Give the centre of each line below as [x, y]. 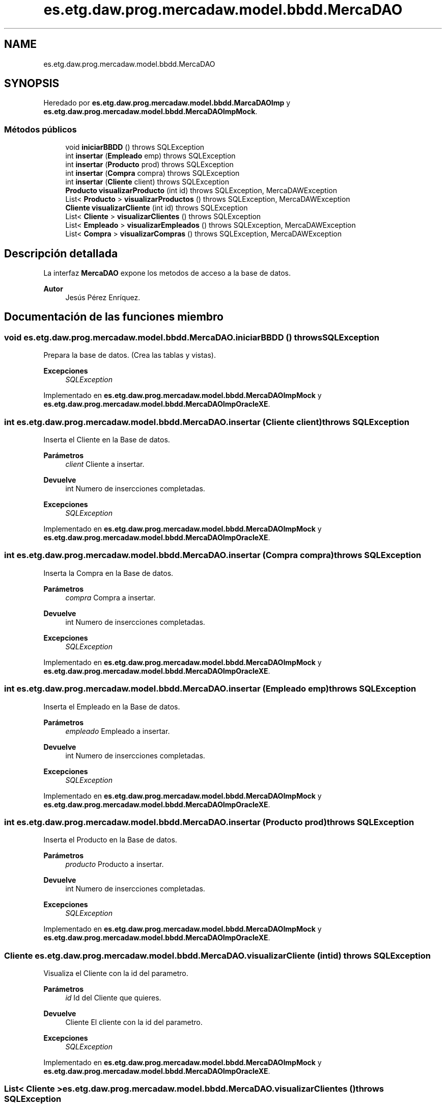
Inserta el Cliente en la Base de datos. [107, 440]
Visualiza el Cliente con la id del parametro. [116, 973]
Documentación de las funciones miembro [114, 317]
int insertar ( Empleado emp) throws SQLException [150, 156]
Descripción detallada [61, 253]
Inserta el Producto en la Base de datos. [110, 840]
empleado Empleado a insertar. [118, 731]
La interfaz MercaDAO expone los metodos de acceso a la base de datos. [167, 273]
